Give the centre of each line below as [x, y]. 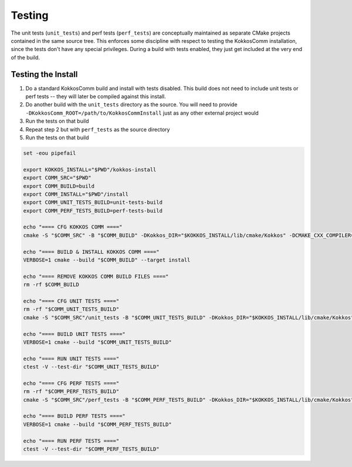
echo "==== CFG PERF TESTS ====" [71, 383]
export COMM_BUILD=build [59, 186]
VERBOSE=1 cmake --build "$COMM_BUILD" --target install [107, 260]
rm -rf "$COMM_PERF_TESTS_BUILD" [71, 392]
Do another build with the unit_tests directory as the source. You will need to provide [131, 105]
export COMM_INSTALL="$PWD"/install [76, 194]
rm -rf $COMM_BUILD [51, 285]
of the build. [26, 57]
